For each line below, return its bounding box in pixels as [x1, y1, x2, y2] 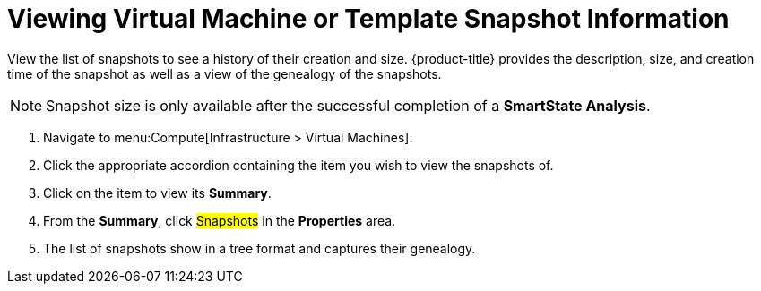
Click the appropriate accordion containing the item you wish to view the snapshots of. [43, 157, 554, 173]
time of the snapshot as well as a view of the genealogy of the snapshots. [7, 65, 442, 81]
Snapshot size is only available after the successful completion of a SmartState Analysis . [46, 96, 651, 115]
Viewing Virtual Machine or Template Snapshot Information [7, 4, 730, 34]
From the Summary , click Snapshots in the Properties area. [43, 212, 396, 228]
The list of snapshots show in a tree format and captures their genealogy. [43, 240, 476, 256]
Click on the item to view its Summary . [43, 184, 272, 201]
